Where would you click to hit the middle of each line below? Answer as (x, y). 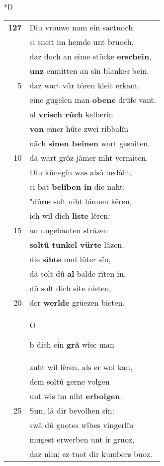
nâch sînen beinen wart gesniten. (90, 143)
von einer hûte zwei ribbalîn (79, 128)
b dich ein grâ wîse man (72, 344)
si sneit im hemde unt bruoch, (82, 41)
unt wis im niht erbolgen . (76, 396)
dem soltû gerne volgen (70, 381)
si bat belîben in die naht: (77, 186)
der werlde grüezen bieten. (77, 302)
